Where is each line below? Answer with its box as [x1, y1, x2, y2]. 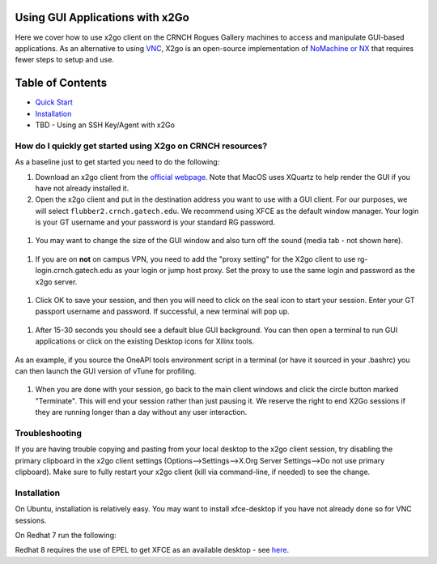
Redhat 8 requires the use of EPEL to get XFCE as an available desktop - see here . [15, 545, 290, 555]
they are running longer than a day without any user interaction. [35, 408, 248, 417]
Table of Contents [15, 76, 108, 90]
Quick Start [35, 97, 73, 107]
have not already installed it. [35, 183, 129, 193]
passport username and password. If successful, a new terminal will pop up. [35, 306, 291, 316]
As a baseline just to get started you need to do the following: [15, 157, 220, 167]
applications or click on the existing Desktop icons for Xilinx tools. [35, 336, 255, 346]
